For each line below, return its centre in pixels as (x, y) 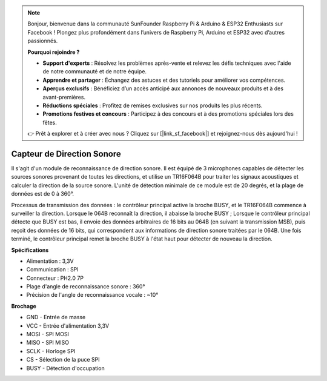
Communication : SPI (52, 270)
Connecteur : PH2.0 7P (55, 278)
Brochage (24, 306)
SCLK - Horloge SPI (51, 351)
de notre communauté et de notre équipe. (95, 71)
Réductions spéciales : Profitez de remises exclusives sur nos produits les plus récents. (153, 105)
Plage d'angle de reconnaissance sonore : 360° (86, 287)
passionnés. (43, 41)
